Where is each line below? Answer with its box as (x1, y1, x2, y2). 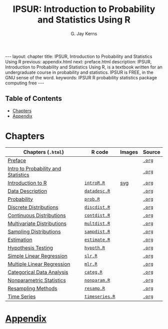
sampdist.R (84, 229, 110, 234)
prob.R (84, 196, 100, 202)
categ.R (84, 269, 102, 275)
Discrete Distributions (7, 204, 58, 211)
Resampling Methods (7, 285, 57, 292)
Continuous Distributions (7, 212, 66, 219)
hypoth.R (84, 245, 105, 251)
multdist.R (84, 221, 110, 226)
